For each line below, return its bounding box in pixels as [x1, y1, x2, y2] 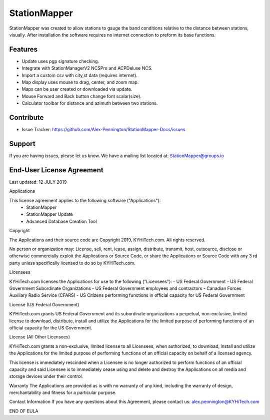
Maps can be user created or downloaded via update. [21, 86, 132, 92]
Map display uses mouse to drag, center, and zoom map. [21, 79, 139, 85]
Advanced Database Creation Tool [26, 218, 97, 224]
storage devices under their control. [9, 373, 83, 379]
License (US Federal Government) [9, 301, 79, 307]
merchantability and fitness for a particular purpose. [9, 389, 117, 395]
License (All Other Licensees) [9, 334, 70, 340]
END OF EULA [9, 408, 38, 414]
